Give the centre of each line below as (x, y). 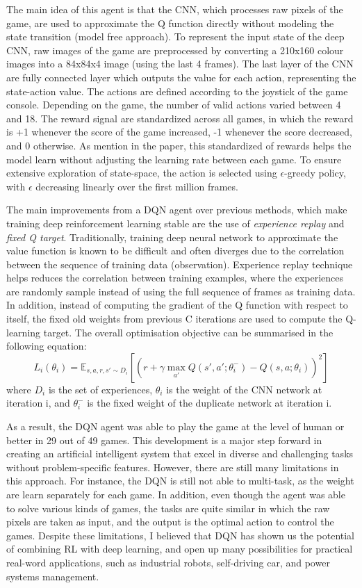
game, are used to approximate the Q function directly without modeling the (170, 23)
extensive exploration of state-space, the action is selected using (142, 173)
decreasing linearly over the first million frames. (137, 186)
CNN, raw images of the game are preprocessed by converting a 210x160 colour (175, 50)
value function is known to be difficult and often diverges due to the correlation (175, 251)
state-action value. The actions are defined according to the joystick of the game (177, 91)
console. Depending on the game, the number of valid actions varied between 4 (174, 105)
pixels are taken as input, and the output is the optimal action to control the (170, 522)
